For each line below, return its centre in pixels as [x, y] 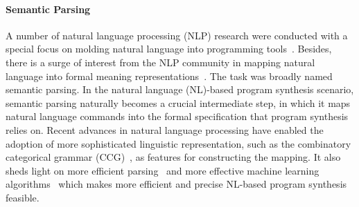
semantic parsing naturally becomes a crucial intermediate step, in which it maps [178, 102]
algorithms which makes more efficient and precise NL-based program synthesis [176, 184]
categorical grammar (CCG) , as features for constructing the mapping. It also [173, 157]
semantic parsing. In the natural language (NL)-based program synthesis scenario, [180, 89]
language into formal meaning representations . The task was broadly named [169, 76]
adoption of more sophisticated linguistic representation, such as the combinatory [178, 143]
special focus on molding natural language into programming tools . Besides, [169, 49]
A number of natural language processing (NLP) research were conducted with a [177, 35]
